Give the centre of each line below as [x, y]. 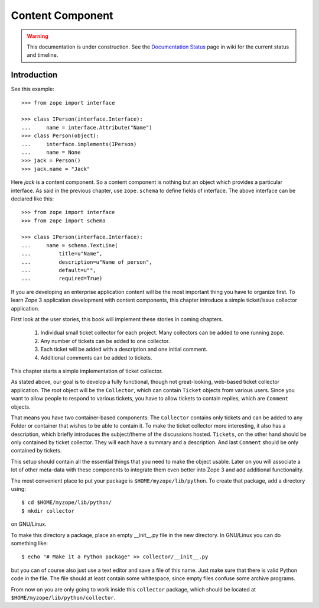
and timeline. [43, 55]
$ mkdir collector [48, 511]
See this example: [32, 89]
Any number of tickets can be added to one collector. [105, 341]
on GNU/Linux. [29, 524]
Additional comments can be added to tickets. [96, 357]
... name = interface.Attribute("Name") [87, 127]
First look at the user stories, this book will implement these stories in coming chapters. [117, 319]
